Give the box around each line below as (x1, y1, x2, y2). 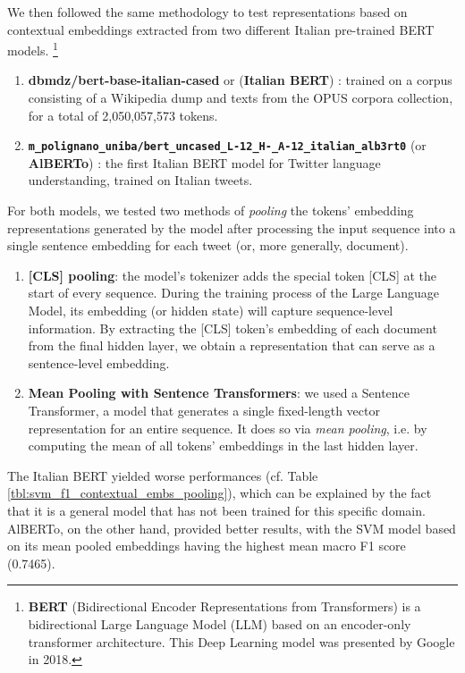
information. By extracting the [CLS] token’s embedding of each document (28, 318, 437, 337)
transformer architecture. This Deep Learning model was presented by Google (28, 632, 455, 651)
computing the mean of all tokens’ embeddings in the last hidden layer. (28, 436, 418, 455)
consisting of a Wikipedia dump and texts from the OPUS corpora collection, (28, 88, 453, 107)
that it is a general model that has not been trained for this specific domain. (7, 501, 426, 519)
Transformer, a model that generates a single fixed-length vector (28, 401, 380, 419)
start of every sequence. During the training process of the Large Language (28, 283, 440, 302)
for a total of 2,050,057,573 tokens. (28, 105, 218, 124)
